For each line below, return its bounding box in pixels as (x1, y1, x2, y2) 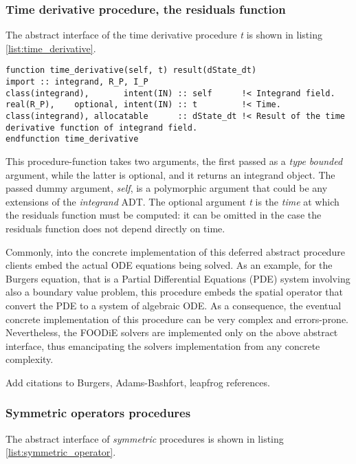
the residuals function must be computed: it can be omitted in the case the (5, 208, 322, 222)
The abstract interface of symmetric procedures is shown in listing (5, 431, 284, 445)
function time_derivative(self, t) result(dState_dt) (5, 65, 257, 76)
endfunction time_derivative (5, 134, 139, 144)
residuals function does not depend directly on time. (5, 221, 225, 235)
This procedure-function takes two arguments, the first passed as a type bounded (5, 154, 343, 168)
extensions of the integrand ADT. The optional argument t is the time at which (5, 194, 340, 208)
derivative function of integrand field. (5, 122, 198, 133)
